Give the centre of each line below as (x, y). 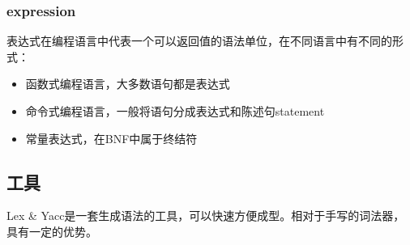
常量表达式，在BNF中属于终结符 (111, 138)
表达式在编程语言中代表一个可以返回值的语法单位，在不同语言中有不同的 (199, 41)
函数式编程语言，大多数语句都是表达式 (128, 84)
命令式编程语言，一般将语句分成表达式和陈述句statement (175, 111)
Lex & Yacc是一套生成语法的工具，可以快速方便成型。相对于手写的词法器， (206, 215)
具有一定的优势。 (52, 231)
